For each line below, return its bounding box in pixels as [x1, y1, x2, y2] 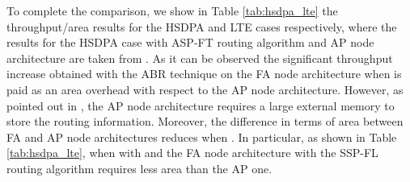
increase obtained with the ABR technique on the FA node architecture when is [6, 65, 402, 82]
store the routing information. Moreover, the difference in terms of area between [6, 113, 404, 130]
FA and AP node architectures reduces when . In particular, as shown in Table [6, 128, 397, 145]
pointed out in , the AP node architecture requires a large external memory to [6, 97, 395, 114]
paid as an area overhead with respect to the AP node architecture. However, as [6, 81, 404, 97]
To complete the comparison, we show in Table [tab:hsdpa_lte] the [6, 2, 338, 19]
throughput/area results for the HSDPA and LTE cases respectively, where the [6, 18, 397, 35]
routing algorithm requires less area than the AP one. [6, 159, 273, 176]
